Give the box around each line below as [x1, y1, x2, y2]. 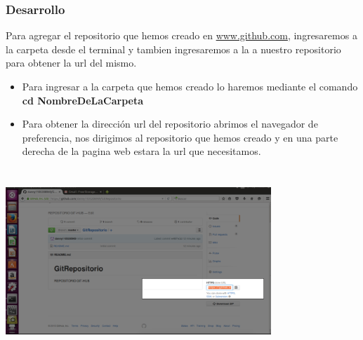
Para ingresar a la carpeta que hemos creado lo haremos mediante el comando [22, 79, 358, 93]
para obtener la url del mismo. [6, 55, 137, 70]
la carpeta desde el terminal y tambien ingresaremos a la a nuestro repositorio [6, 41, 341, 56]
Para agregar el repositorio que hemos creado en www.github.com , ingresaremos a [6, 28, 357, 43]
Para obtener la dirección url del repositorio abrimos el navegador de [22, 116, 318, 131]
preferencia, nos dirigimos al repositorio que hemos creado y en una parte [22, 130, 338, 144]
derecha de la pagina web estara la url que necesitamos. [22, 144, 261, 158]
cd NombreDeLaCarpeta [22, 93, 144, 107]
